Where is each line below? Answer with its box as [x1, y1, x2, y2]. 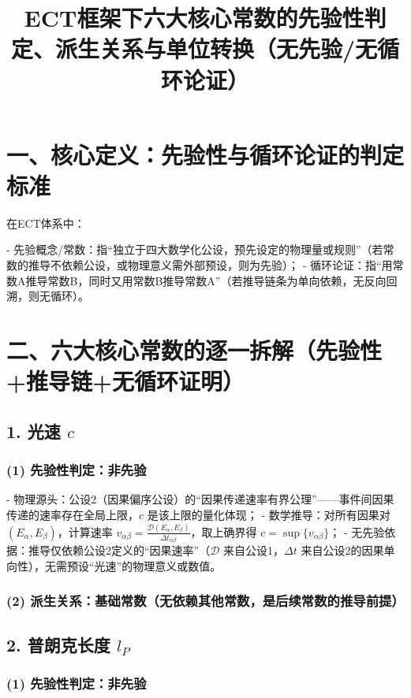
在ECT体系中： [6, 214, 85, 231]
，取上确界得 [190, 523, 257, 540]
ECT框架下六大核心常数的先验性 [24, 2, 364, 34]
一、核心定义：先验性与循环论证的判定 [6, 138, 405, 170]
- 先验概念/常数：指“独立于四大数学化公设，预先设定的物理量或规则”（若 [6, 241, 383, 258]
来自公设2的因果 [301, 542, 384, 559]
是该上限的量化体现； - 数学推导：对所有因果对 [147, 507, 390, 522]
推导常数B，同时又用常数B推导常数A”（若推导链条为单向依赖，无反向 [25, 272, 387, 288]
